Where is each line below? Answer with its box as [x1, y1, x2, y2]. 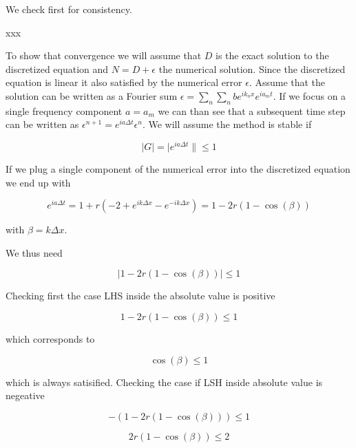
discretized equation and [6, 61, 109, 76]
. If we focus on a [273, 88, 346, 103]
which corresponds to [6, 332, 95, 345]
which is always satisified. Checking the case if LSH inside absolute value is [6, 374, 323, 389]
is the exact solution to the [216, 48, 329, 63]
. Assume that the [249, 75, 326, 89]
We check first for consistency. [6, 2, 132, 16]
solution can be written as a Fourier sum [6, 88, 178, 103]
